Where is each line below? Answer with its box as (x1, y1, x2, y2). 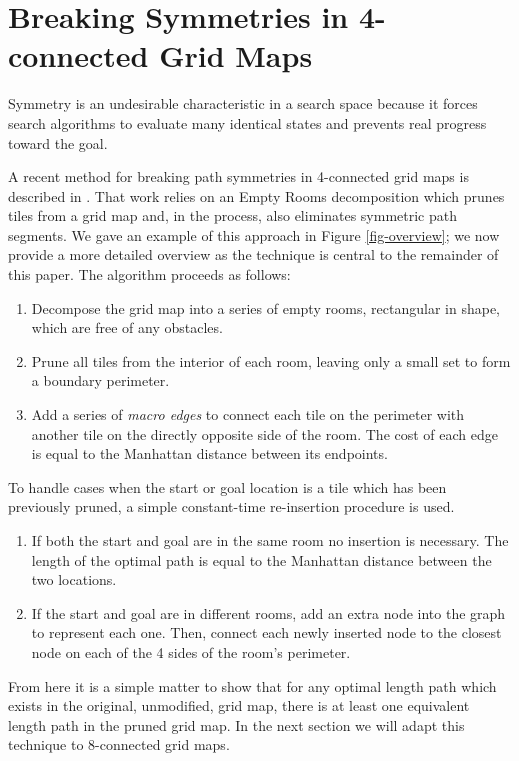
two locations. (31, 569, 117, 590)
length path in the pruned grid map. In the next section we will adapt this (8, 714, 465, 735)
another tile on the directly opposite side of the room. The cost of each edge (31, 423, 498, 444)
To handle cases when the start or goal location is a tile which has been (8, 476, 447, 497)
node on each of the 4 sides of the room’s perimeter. (31, 641, 351, 662)
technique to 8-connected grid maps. (8, 734, 230, 755)
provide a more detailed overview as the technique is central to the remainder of (8, 244, 499, 265)
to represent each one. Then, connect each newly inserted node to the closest (31, 622, 502, 643)
